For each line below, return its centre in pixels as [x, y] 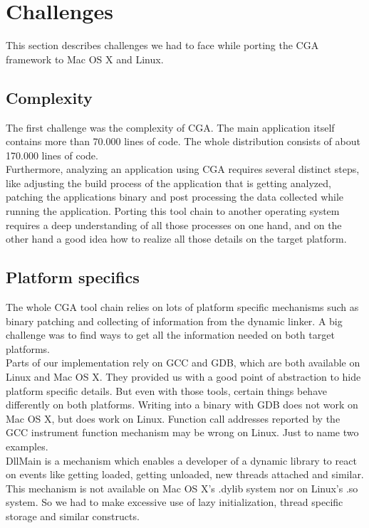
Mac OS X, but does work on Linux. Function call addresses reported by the [173, 418]
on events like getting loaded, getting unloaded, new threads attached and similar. [185, 474]
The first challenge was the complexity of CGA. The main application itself [170, 127]
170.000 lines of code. [52, 155]
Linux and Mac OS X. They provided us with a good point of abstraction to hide [183, 377]
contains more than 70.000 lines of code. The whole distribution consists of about [183, 141]
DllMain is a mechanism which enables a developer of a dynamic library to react [181, 460]
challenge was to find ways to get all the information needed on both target [170, 335]
